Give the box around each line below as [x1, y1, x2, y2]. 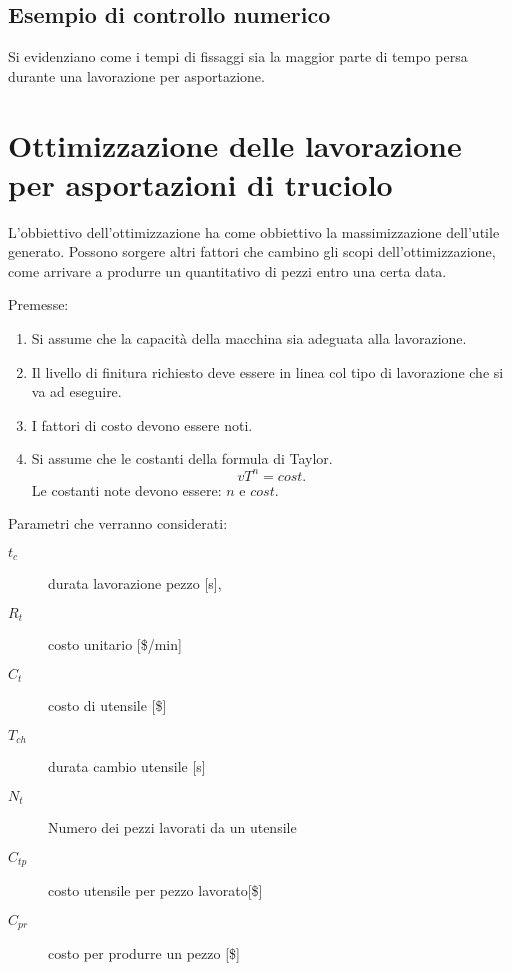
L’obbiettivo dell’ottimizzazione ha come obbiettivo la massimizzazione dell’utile [8, 221, 500, 242]
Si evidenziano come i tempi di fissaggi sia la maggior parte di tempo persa [8, 46, 468, 67]
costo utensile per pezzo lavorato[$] [48, 880, 263, 901]
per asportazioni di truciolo [8, 163, 393, 204]
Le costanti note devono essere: [31, 479, 222, 500]
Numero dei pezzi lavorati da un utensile [48, 817, 297, 838]
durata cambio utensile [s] [48, 756, 206, 777]
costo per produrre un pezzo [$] [48, 943, 240, 964]
